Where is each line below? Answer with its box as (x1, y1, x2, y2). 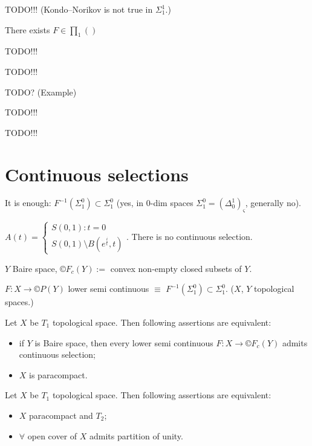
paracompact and (29, 409, 93, 421)
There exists (5, 23, 50, 36)
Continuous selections (5, 161, 189, 186)
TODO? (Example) (5, 85, 77, 98)
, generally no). (245, 196, 301, 209)
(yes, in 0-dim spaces (116, 196, 193, 209)
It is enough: (5, 196, 51, 209)
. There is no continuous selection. (126, 230, 253, 243)
